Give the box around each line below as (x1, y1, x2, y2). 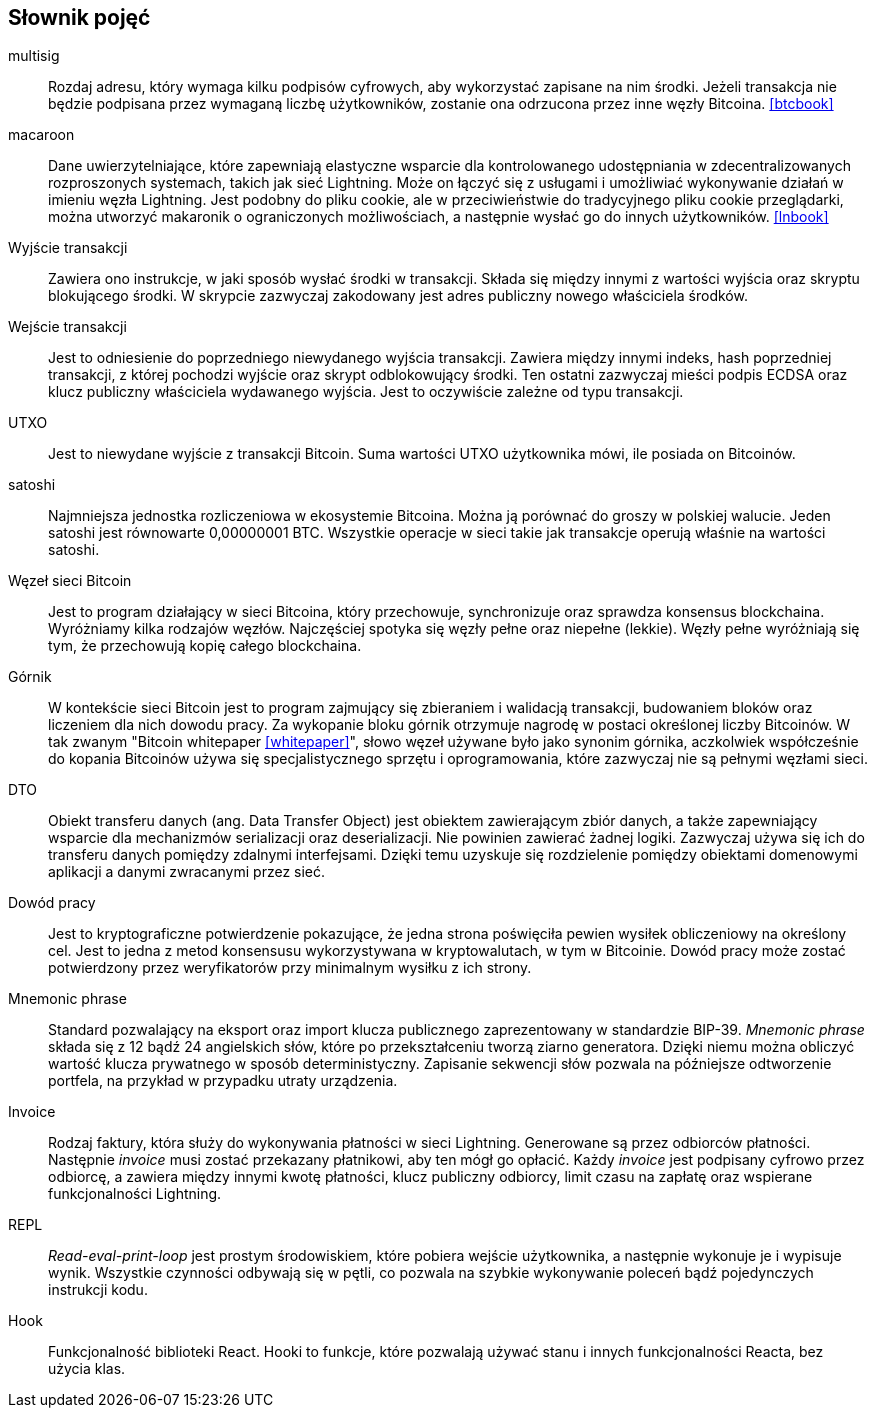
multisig (8, 47, 60, 65)
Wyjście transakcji (8, 239, 128, 257)
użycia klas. (48, 1360, 126, 1378)
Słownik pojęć (8, 5, 151, 30)
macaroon (8, 126, 75, 144)
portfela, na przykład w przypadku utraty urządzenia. (48, 1072, 398, 1090)
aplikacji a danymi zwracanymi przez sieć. (48, 863, 326, 881)
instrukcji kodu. (48, 1281, 148, 1299)
